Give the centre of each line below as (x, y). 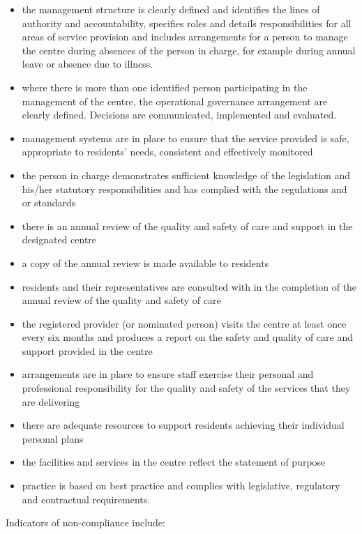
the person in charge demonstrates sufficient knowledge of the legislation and (186, 175)
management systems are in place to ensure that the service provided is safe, (186, 138)
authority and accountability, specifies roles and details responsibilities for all (187, 23)
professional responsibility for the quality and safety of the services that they (186, 388)
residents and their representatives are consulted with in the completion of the (189, 286)
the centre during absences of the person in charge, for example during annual (189, 50)
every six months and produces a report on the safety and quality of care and (187, 337)
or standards (49, 203)
